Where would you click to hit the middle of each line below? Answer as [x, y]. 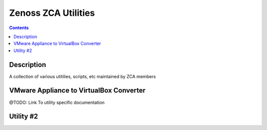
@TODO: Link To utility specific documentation [57, 102]
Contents [19, 28]
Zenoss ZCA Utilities [52, 13]
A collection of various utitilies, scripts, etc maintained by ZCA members [82, 76]
